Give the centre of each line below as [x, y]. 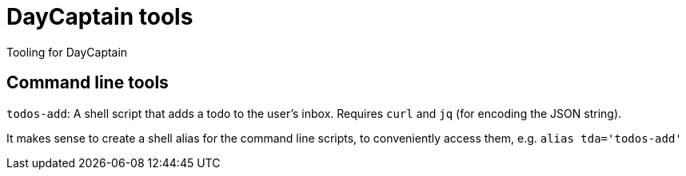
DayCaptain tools [100, 17]
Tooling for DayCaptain [67, 52]
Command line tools [88, 83]
